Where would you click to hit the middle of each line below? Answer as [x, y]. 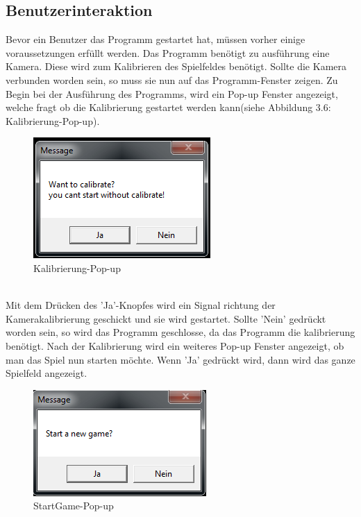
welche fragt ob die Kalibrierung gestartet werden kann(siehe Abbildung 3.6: [168, 107]
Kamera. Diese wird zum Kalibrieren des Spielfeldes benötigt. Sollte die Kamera [176, 66]
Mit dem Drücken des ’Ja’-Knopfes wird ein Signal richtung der [141, 305]
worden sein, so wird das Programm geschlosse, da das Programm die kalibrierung [180, 332]
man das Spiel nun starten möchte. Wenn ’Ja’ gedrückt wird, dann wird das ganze [180, 359]
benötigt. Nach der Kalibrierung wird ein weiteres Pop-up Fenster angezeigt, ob [175, 345]
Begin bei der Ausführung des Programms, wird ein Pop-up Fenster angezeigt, [172, 93]
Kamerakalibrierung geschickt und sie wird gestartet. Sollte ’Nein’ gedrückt [166, 318]
